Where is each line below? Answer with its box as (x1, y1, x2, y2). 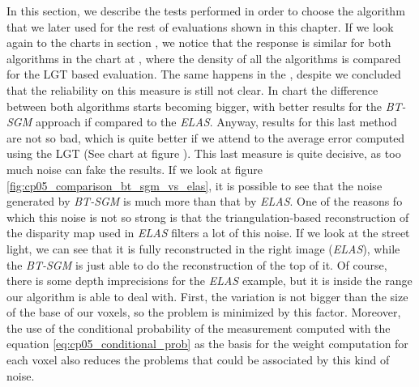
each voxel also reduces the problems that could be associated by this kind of (6, 351, 390, 368)
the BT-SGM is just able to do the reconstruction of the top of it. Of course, (6, 256, 387, 273)
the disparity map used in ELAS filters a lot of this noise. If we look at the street (6, 224, 410, 241)
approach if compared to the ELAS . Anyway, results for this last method (35, 113, 397, 130)
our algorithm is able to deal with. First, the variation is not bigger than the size (6, 287, 408, 304)
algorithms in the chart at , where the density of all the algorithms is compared (6, 49, 401, 66)
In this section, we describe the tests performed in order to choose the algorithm (6, 2, 405, 19)
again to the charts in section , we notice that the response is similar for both (6, 34, 391, 51)
